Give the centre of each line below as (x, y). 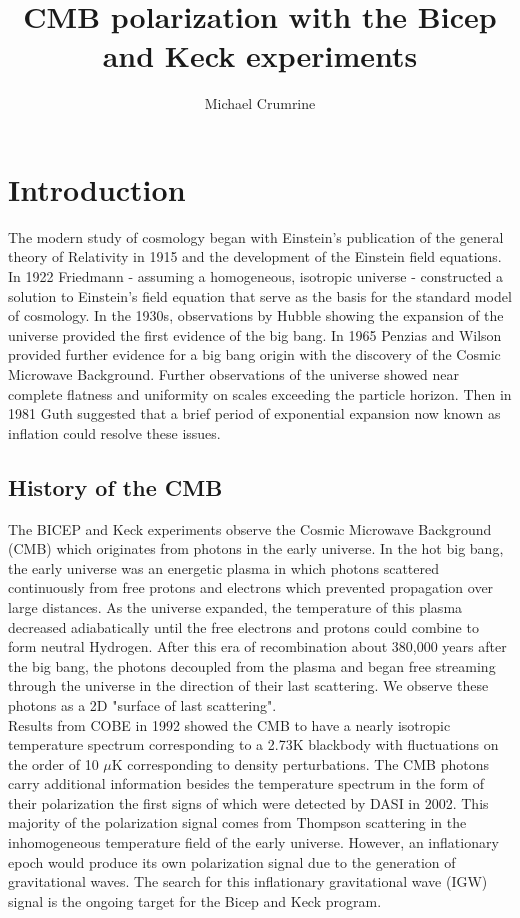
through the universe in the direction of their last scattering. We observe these (248, 685)
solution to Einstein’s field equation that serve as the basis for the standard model (260, 295)
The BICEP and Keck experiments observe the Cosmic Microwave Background (250, 528)
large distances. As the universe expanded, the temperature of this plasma (235, 606)
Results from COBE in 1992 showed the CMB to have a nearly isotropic (229, 724)
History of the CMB (115, 486)
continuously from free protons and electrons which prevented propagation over (251, 587)
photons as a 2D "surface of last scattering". (142, 704)
